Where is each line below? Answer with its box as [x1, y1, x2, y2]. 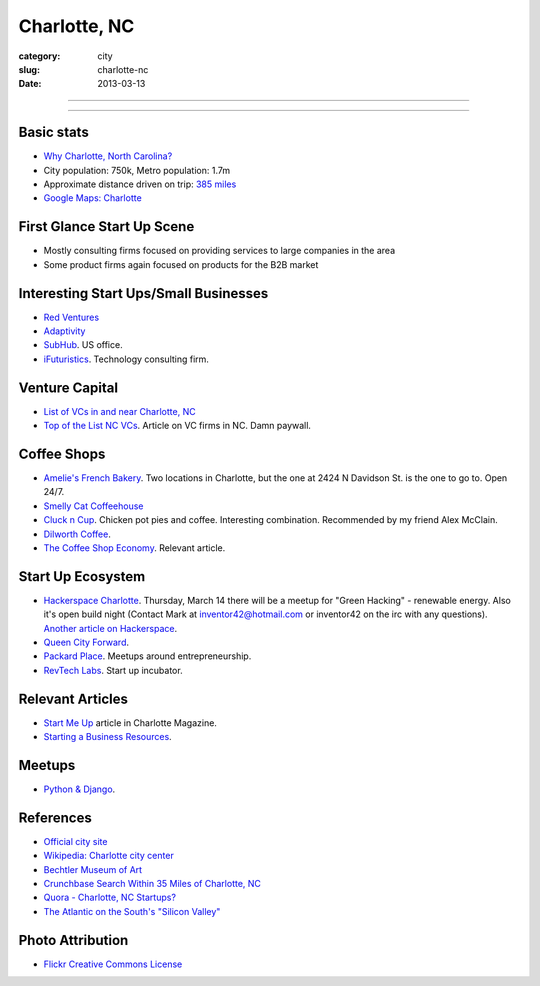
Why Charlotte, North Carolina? [43, 150, 173, 162]
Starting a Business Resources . [43, 731, 172, 743]
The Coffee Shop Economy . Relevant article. [43, 541, 226, 554]
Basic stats [18, 124, 89, 141]
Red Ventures [43, 311, 100, 323]
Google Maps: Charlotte [43, 192, 142, 204]
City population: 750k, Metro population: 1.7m [43, 164, 230, 176]
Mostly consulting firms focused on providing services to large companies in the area [43, 245, 396, 257]
